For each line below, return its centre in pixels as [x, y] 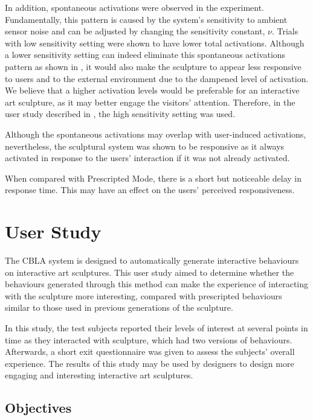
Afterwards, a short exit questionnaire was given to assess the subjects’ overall [150, 352]
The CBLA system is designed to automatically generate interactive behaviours [152, 260]
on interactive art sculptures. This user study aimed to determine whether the [150, 272]
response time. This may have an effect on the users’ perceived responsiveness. [150, 190]
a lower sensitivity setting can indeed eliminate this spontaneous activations [145, 55]
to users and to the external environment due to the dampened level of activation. [157, 78]
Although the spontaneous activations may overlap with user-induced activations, [156, 134]
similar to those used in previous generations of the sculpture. [119, 307]
